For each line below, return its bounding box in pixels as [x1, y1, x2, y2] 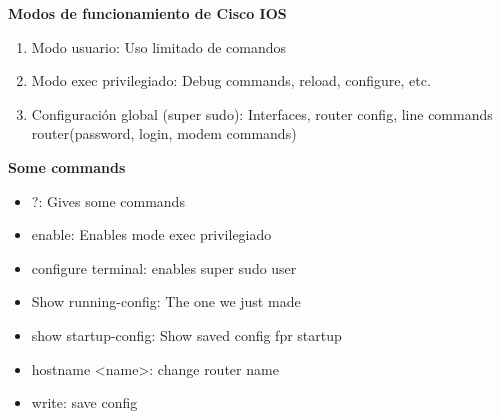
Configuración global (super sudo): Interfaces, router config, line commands [31, 103, 493, 124]
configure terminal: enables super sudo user [31, 257, 297, 278]
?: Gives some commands [31, 190, 185, 211]
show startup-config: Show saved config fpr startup [31, 324, 342, 345]
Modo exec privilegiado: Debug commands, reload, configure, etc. [31, 70, 431, 91]
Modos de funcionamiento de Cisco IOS [8, 3, 287, 23]
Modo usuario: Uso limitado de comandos [31, 36, 287, 57]
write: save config [31, 392, 138, 413]
